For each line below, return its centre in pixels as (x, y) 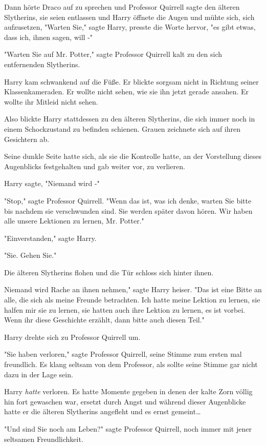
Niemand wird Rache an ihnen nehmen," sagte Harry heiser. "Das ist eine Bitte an (133, 289)
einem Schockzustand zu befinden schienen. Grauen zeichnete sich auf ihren (123, 128)
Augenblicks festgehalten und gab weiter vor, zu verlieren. (95, 166)
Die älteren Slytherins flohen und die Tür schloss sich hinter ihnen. (109, 272)
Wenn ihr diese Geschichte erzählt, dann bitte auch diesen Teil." (104, 320)
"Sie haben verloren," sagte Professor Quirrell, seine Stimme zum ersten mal (123, 354)
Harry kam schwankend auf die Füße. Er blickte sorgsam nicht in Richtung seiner (131, 81)
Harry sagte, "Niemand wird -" (52, 183)
